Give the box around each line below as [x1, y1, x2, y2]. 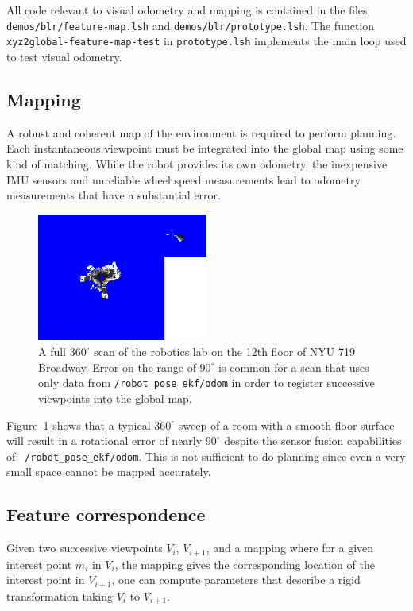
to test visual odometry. [6, 48, 122, 64]
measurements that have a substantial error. [6, 187, 221, 203]
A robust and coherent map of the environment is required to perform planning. [6, 124, 396, 141]
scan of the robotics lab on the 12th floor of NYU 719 [94, 343, 356, 360]
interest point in [6, 571, 85, 588]
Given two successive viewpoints [6, 539, 163, 556]
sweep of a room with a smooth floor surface [178, 416, 395, 433]
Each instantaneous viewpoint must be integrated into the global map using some [6, 140, 403, 157]
